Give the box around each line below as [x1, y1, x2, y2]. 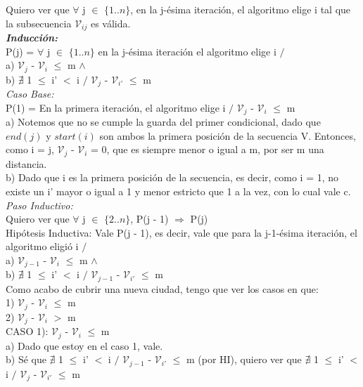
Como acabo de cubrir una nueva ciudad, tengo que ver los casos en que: [6, 281, 319, 296]
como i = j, [6, 142, 54, 157]
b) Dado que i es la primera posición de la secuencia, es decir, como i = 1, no [6, 170, 339, 185]
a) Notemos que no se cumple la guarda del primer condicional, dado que [6, 114, 321, 129]
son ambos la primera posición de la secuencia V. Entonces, [99, 128, 356, 143]
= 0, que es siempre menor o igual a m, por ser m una [91, 142, 324, 157]
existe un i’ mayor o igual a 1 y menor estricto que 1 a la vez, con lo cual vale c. [6, 184, 351, 199]
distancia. [6, 156, 47, 171]
